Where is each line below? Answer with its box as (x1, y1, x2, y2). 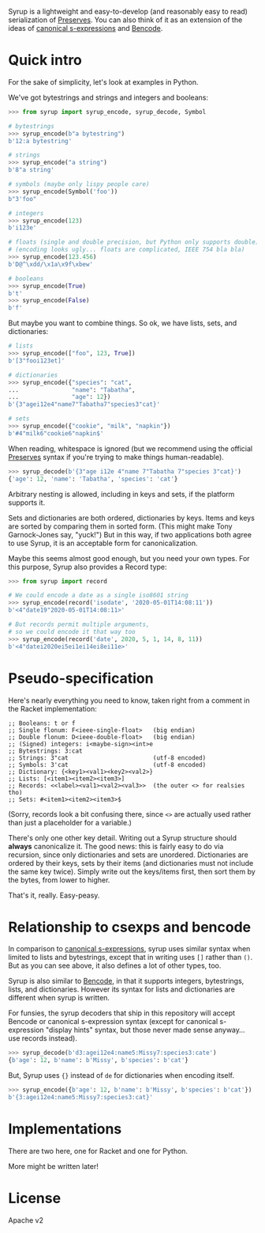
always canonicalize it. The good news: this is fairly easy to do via (8, 841, 224, 851)
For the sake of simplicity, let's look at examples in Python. (8, 77, 199, 86)
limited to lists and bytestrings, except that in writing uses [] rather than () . (8, 953, 253, 962)
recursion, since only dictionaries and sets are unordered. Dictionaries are (8, 850, 248, 859)
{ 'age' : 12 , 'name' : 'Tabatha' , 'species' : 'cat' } (8, 475, 178, 483)
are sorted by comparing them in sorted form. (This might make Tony (8, 522, 233, 531)
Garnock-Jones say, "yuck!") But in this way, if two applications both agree (8, 529, 252, 539)
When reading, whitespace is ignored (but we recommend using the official (8, 443, 253, 453)
